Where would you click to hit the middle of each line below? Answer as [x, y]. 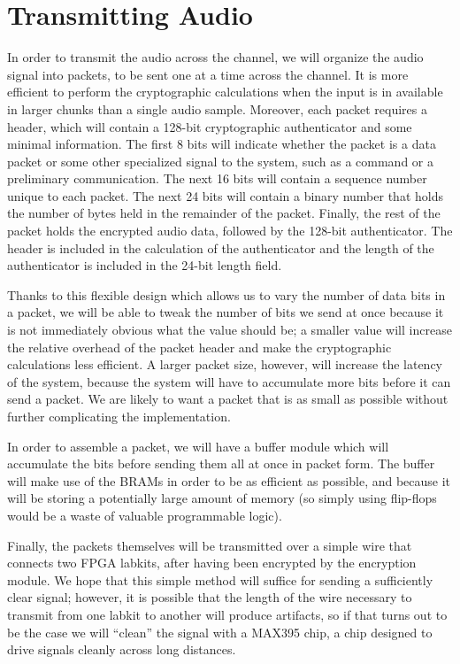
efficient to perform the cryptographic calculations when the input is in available [225, 92]
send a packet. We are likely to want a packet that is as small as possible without [228, 399]
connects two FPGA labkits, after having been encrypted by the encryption [212, 563]
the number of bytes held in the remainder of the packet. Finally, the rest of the [224, 213]
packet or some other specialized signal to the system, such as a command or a [221, 161]
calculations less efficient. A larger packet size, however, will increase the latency [225, 364]
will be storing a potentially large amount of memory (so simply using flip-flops [222, 498]
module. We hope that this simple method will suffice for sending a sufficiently [220, 579]
